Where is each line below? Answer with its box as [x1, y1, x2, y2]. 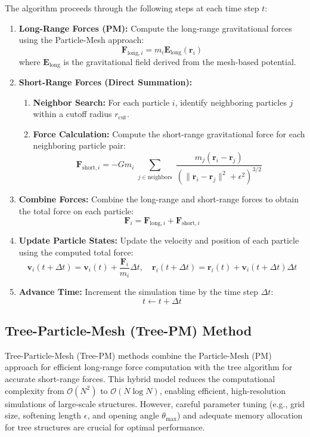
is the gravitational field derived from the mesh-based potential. [63, 55, 296, 67]
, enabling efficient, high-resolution [159, 384, 286, 396]
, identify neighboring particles [175, 96, 287, 108]
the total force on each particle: [18, 204, 134, 217]
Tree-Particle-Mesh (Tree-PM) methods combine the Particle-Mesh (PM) [5, 349, 272, 361]
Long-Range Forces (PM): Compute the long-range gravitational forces [18, 21, 292, 34]
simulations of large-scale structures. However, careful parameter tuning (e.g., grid [5, 397, 305, 410]
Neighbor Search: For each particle [33, 96, 170, 108]
